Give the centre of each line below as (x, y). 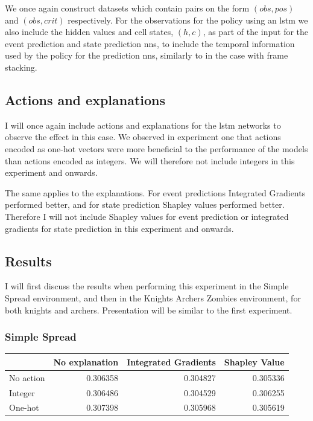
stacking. (21, 67)
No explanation (86, 362)
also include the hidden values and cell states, (89, 32)
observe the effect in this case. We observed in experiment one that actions (143, 137)
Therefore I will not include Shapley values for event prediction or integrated (147, 216)
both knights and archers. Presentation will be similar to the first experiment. (149, 310)
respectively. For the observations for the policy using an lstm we (188, 20)
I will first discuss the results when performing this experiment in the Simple (147, 286)
